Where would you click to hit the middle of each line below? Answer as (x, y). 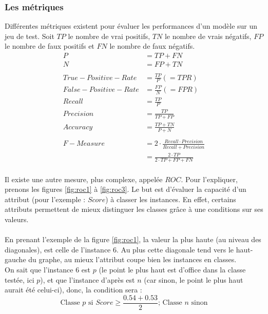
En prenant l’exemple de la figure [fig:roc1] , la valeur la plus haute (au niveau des (133, 239)
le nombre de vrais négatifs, (208, 36)
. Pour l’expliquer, (209, 179)
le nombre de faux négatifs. (152, 46)
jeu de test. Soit (30, 36)
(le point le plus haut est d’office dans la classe (172, 269)
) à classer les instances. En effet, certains (171, 199)
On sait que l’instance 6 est (48, 269)
